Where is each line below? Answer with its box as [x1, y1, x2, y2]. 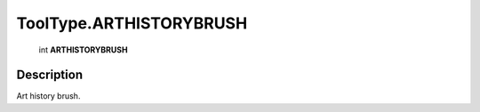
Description [16, 68, 84, 83]
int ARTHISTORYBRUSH [38, 44, 128, 55]
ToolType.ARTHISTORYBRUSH [16, 13, 248, 33]
